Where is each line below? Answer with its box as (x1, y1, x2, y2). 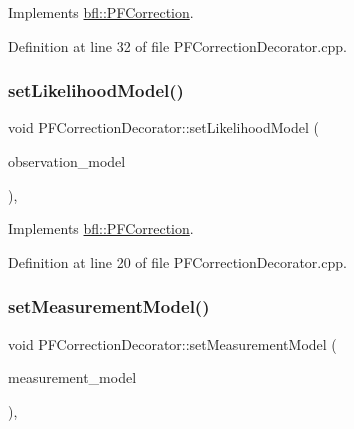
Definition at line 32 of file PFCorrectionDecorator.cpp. (8, 35, 347, 56)
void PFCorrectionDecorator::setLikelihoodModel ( (8, 117, 319, 138)
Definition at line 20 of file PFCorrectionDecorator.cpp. (8, 251, 347, 272)
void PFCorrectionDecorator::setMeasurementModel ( (8, 333, 337, 354)
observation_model (8, 151, 126, 171)
